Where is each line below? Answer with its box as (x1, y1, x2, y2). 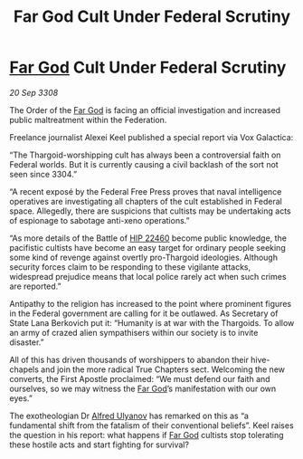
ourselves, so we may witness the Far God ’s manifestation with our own (9, 383, 277, 394)
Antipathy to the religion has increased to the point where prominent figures (9, 298, 292, 309)
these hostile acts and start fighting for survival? (9, 439, 190, 450)
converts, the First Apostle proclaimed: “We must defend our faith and (9, 373, 270, 384)
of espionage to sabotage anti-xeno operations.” (9, 215, 190, 225)
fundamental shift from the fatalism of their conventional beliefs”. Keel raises (9, 419, 294, 431)
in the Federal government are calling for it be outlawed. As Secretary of (9, 308, 279, 319)
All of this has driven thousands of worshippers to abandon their (9, 354, 249, 365)
